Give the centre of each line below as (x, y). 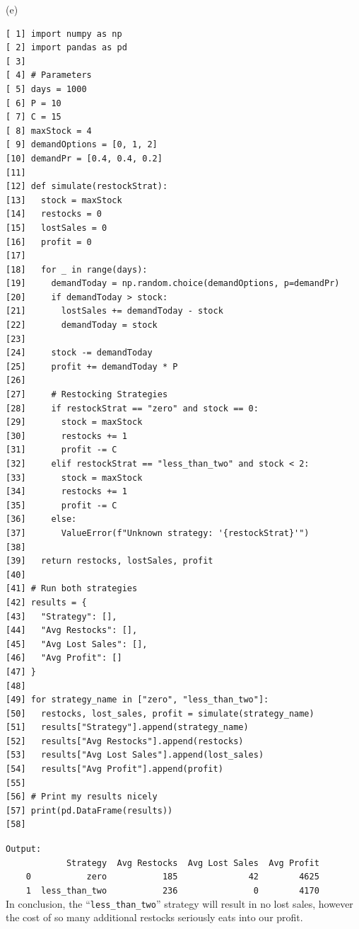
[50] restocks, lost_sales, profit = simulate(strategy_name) (160, 713)
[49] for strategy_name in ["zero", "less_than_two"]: (137, 700)
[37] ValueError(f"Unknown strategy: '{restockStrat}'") (158, 533)
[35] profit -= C (61, 505)
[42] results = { (46, 602)
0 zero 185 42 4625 (172, 877)
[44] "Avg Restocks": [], (72, 631)
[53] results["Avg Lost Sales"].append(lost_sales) (135, 755)
